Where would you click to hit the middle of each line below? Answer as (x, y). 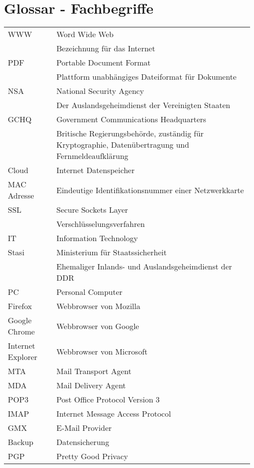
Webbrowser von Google (98, 326)
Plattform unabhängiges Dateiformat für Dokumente (146, 77)
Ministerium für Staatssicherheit (112, 252)
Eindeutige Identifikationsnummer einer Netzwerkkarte (150, 190)
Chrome (21, 332)
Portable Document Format (104, 63)
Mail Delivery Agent (91, 385)
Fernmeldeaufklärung (92, 156)
